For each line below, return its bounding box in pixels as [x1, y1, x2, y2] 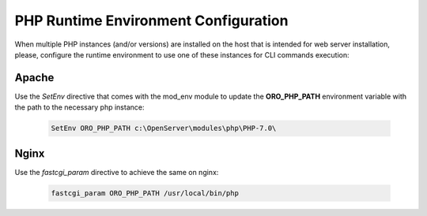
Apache [14, 71, 55, 84]
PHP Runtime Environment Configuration [14, 12, 289, 29]
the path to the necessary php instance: [14, 102, 145, 112]
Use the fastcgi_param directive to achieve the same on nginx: [14, 167, 219, 177]
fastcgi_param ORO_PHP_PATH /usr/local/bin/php [51, 188, 239, 197]
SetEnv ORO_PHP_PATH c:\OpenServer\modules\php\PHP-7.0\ [51, 124, 277, 133]
